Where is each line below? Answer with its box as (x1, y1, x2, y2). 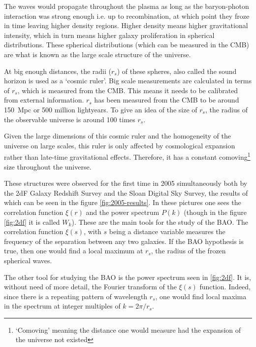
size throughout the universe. (4, 161, 92, 172)
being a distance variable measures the (109, 226, 225, 237)
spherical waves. (4, 255, 52, 265)
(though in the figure (184, 207, 247, 217)
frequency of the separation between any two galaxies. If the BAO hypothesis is (4, 236, 244, 246)
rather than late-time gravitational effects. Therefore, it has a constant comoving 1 (4, 150, 251, 162)
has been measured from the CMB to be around (94, 95, 239, 105)
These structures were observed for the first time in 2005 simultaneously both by (4, 178, 248, 188)
